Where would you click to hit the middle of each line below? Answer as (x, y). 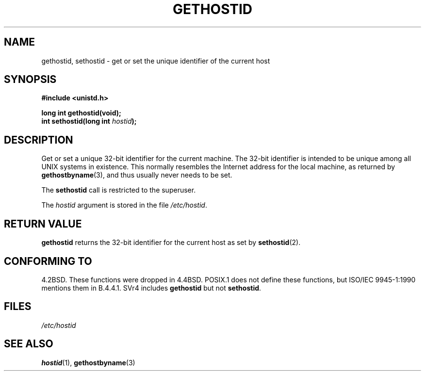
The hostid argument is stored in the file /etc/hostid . (124, 205)
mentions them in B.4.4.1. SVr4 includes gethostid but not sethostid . (151, 288)
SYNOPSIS (30, 80)
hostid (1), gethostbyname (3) (88, 362)
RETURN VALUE (43, 224)
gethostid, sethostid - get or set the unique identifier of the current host (156, 61)
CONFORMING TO (48, 261)
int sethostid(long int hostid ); (89, 121)
